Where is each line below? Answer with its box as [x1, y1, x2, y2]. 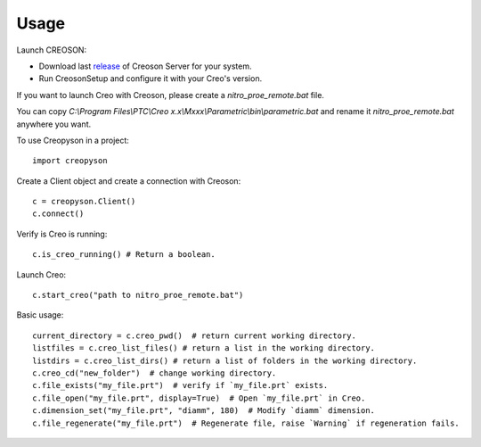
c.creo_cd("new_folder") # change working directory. [32, 368, 277, 378]
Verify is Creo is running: [16, 228, 108, 239]
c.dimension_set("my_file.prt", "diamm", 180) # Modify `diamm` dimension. [32, 406, 376, 416]
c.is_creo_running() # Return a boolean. [32, 250, 216, 260]
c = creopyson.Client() [32, 196, 136, 207]
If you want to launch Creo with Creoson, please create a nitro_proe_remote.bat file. [16, 89, 325, 100]
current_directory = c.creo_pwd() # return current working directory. [32, 330, 356, 341]
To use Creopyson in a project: [16, 135, 129, 145]
